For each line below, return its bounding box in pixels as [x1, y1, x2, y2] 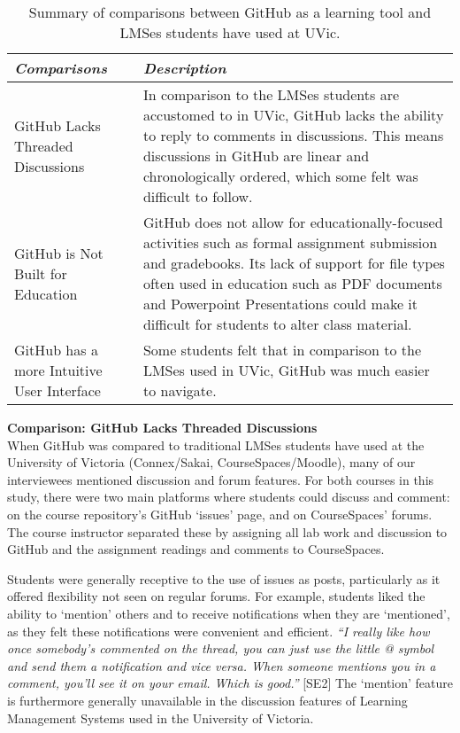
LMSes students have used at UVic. [119, 22, 341, 43]
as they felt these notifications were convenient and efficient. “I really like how [7, 621, 430, 640]
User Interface [14, 380, 101, 401]
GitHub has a [14, 339, 98, 360]
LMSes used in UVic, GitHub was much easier [142, 360, 430, 380]
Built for [14, 262, 67, 284]
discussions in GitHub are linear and [142, 145, 370, 166]
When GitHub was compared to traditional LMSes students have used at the [7, 435, 425, 454]
